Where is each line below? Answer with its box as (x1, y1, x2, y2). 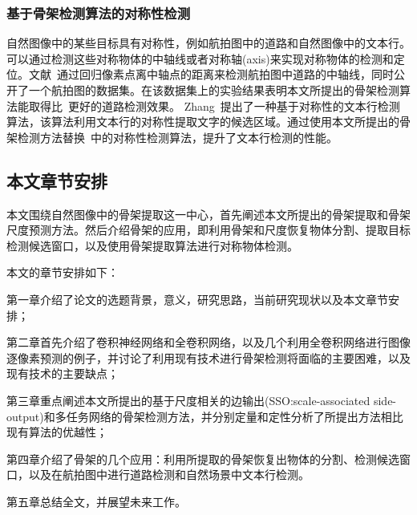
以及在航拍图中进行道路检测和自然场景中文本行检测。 (28, 466, 310, 483)
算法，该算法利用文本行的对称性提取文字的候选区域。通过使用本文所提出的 (6, 113, 399, 130)
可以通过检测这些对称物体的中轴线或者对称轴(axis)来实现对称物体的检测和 (6, 50, 394, 67)
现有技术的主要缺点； (6, 365, 119, 382)
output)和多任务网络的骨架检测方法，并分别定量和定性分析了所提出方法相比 (6, 408, 403, 424)
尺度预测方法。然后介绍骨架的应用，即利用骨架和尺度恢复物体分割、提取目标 (6, 221, 411, 238)
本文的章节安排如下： (6, 264, 119, 281)
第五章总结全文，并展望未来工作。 (6, 493, 186, 509)
